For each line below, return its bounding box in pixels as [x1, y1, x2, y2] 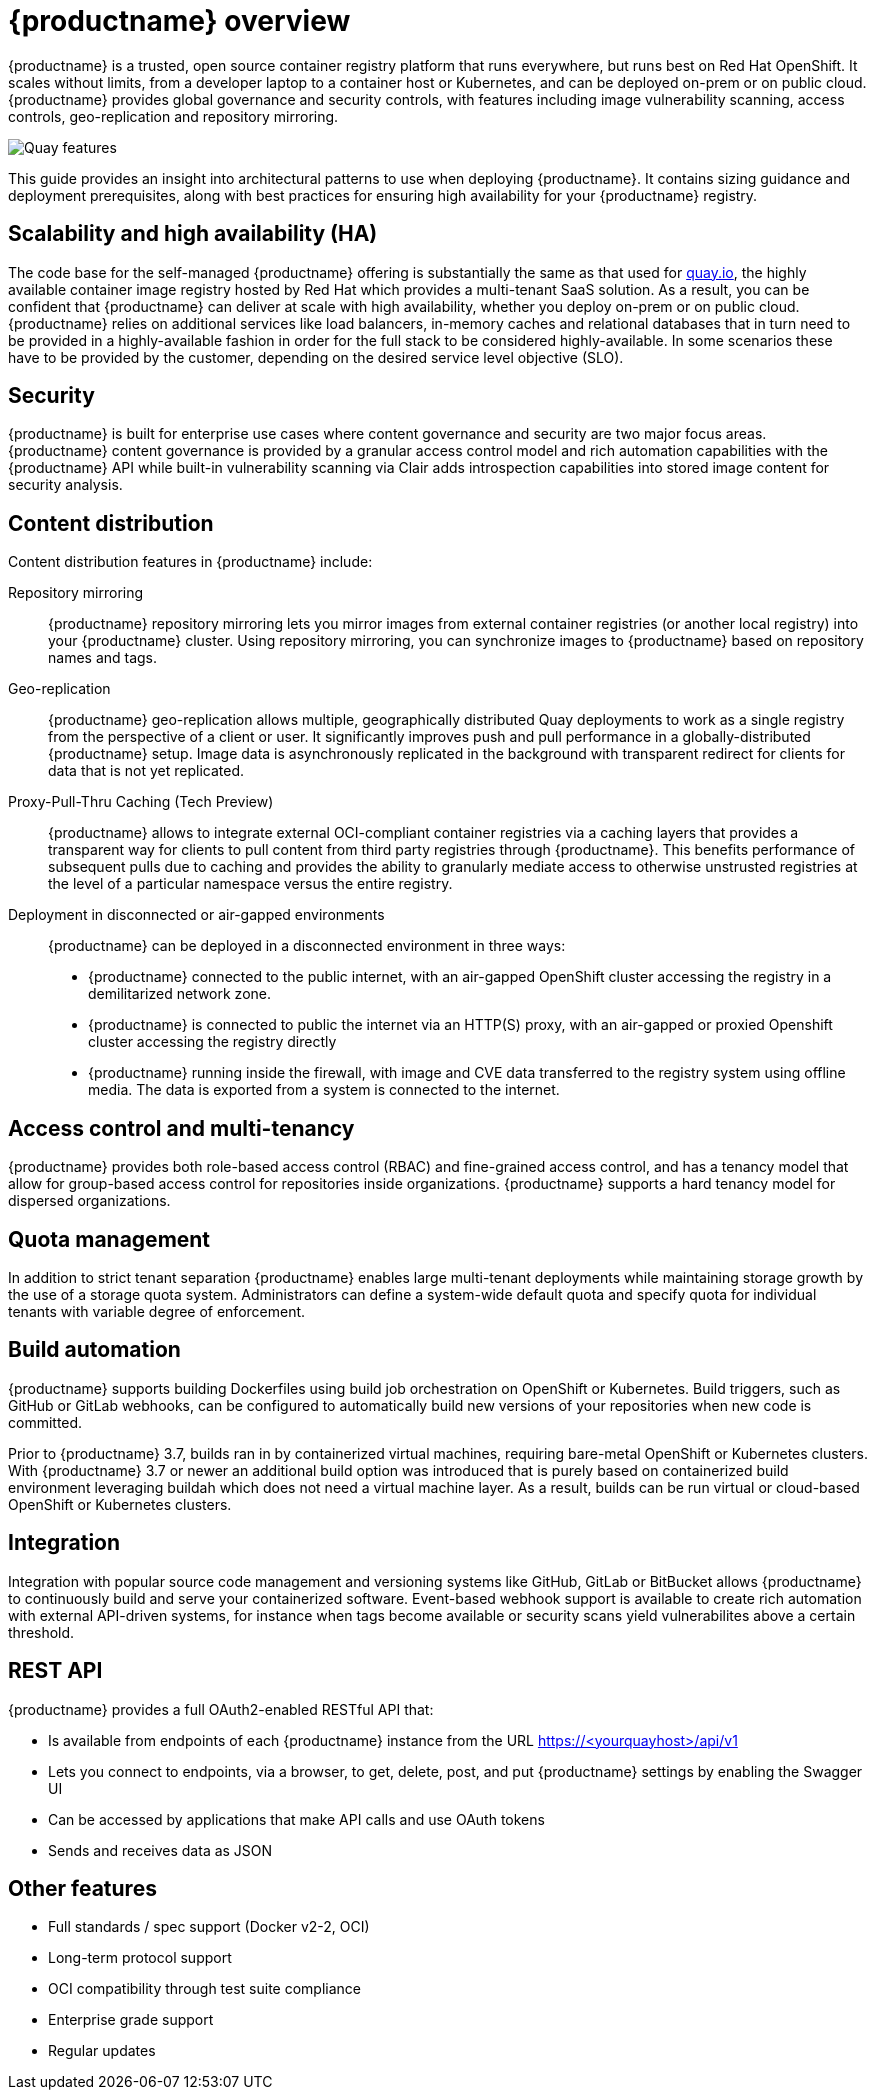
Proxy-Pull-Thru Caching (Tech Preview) [8, 793, 274, 811]
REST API [8, 1658, 103, 1684]
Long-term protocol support [48, 1949, 232, 1967]
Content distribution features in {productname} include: [8, 553, 373, 571]
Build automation [8, 1337, 181, 1363]
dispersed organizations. [8, 1192, 171, 1210]
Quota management [8, 1226, 211, 1252]
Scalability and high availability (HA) [8, 221, 378, 247]
